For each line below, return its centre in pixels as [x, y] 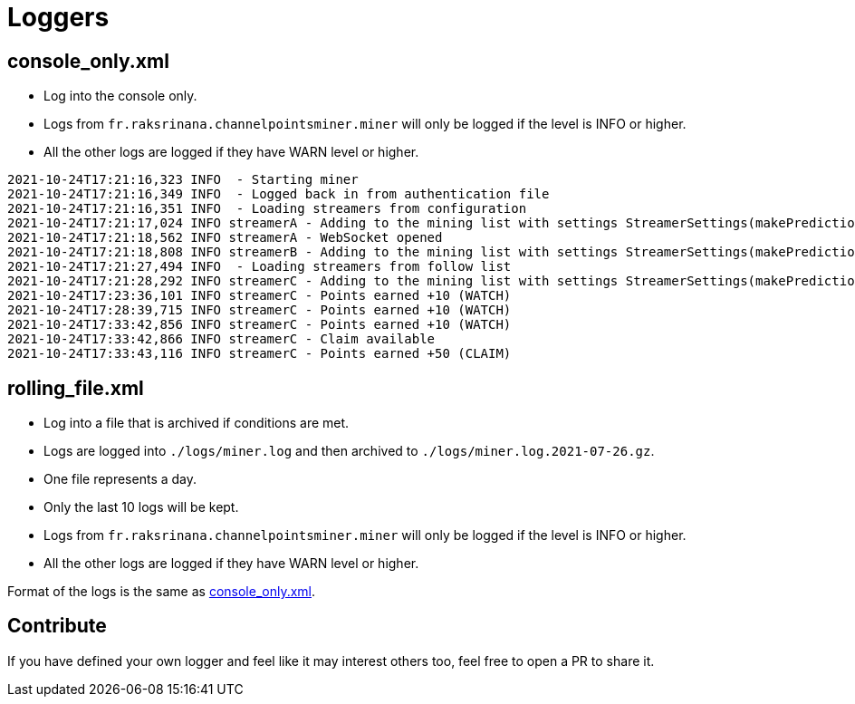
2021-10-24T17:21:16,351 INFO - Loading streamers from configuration [267, 209]
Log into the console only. [120, 96]
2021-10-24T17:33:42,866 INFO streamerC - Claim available [221, 339]
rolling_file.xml [76, 388]
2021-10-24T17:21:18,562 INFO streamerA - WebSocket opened [225, 238]
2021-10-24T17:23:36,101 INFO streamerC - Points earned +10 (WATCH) [259, 296]
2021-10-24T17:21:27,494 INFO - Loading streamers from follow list [259, 267]
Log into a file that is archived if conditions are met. [197, 423]
